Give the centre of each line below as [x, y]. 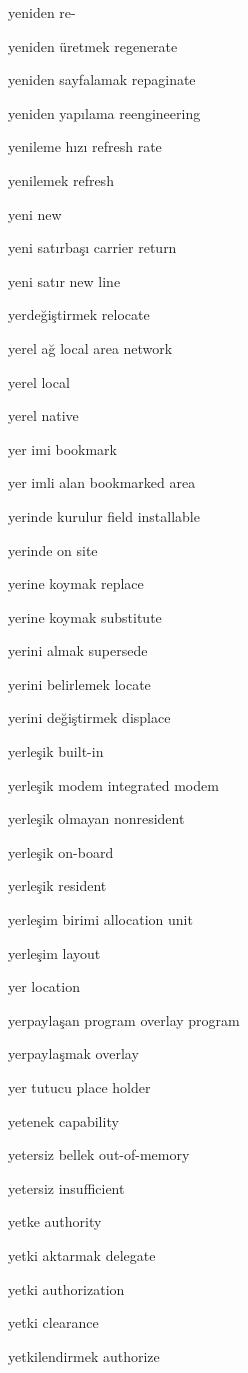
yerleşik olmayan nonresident [96, 818]
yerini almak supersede [78, 650]
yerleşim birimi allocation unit [100, 919]
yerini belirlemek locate [79, 683]
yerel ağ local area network [90, 347]
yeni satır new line [64, 280]
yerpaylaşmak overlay [73, 1053]
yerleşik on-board [61, 851]
